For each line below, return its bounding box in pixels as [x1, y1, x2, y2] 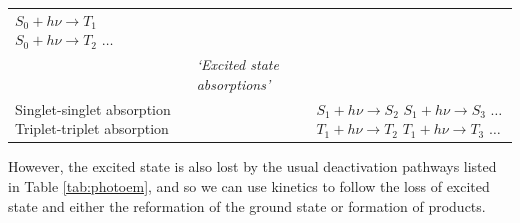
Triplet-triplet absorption [15, 118, 169, 139]
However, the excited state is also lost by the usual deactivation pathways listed [8, 156, 497, 177]
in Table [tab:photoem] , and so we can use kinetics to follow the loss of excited [8, 175, 490, 196]
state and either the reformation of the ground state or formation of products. [8, 195, 486, 216]
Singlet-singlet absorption [15, 98, 171, 119]
